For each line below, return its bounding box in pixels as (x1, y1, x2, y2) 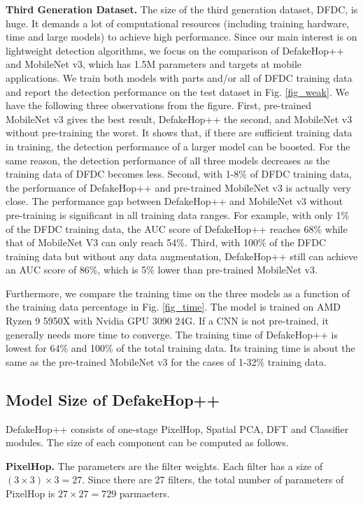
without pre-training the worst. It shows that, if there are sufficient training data (6, 125, 353, 140)
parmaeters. (119, 486, 170, 501)
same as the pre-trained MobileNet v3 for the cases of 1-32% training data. (6, 354, 327, 369)
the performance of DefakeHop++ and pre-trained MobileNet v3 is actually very (6, 180, 351, 194)
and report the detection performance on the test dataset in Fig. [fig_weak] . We (6, 84, 349, 99)
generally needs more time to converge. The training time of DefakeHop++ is (6, 327, 338, 341)
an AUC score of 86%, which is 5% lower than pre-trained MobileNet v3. (6, 262, 318, 277)
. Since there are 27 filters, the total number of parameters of (82, 472, 344, 487)
